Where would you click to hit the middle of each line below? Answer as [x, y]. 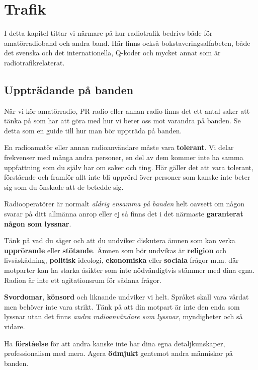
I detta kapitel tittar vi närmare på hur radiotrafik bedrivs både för [108, 33]
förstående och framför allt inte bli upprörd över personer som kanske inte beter [127, 177]
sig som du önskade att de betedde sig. [64, 187]
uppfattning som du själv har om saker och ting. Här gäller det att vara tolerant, [129, 167]
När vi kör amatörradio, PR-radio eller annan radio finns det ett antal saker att [127, 110]
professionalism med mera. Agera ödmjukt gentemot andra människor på [118, 353]
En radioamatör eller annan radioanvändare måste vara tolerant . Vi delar [119, 147]
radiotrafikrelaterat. [34, 62]
